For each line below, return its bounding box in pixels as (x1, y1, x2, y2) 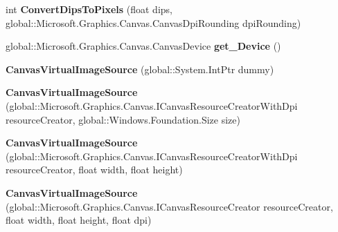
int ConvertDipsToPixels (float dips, (6, 2, 172, 16)
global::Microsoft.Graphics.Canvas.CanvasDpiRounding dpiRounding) (6, 15, 301, 30)
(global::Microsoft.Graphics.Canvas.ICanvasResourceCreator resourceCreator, (6, 199, 333, 213)
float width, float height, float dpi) (6, 213, 152, 227)
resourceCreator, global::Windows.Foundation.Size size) (6, 112, 240, 126)
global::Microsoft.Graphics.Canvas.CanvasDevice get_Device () (6, 39, 281, 53)
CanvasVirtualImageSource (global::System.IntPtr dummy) (6, 61, 274, 76)
